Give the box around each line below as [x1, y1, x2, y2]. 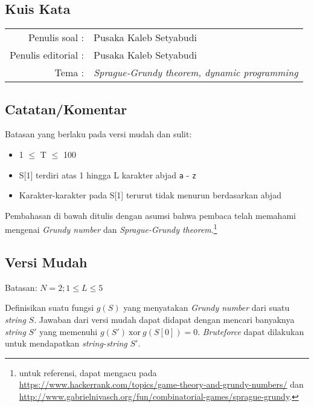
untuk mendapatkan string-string [5, 337, 127, 350]
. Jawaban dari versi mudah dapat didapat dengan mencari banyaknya [34, 313, 295, 326]
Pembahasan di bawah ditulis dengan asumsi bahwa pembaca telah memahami [5, 209, 296, 221]
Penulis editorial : [10, 48, 85, 62]
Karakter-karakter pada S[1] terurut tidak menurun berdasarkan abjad [19, 189, 281, 201]
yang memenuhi [39, 325, 98, 337]
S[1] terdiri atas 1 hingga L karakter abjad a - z [19, 168, 197, 181]
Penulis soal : [28, 30, 85, 45]
